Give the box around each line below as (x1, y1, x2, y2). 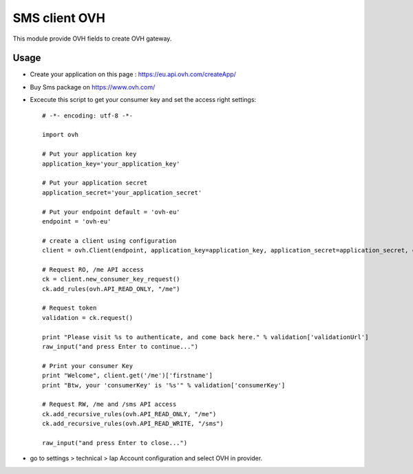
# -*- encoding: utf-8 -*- (42, 111, 134, 120)
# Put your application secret (42, 179, 148, 187)
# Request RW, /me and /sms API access (42, 400, 177, 409)
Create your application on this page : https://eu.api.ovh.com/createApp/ (30, 70, 237, 78)
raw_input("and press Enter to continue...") (42, 343, 199, 350)
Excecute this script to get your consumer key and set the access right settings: (30, 96, 257, 104)
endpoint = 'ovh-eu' (42, 217, 112, 225)
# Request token (42, 304, 97, 312)
